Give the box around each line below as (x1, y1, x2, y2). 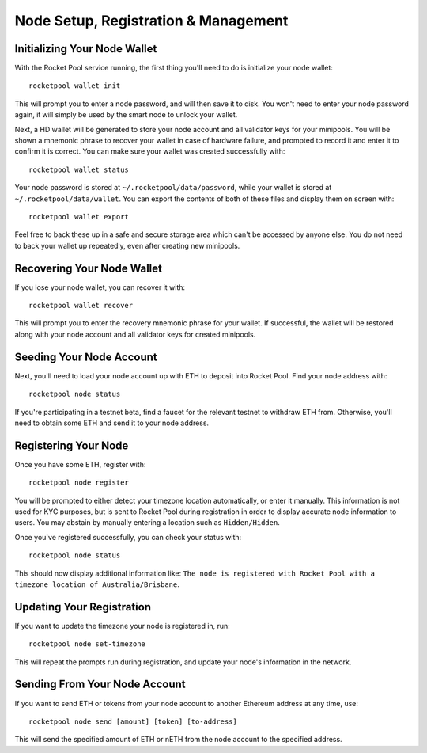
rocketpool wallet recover (28, 301, 134, 310)
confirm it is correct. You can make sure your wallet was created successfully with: (14, 146, 285, 156)
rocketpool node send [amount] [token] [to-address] (28, 717, 237, 726)
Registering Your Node (14, 439, 129, 452)
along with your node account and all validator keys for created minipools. (14, 329, 256, 339)
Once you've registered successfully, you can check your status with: (14, 532, 242, 542)
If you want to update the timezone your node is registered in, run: (14, 621, 231, 630)
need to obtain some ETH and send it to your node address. (14, 418, 210, 428)
